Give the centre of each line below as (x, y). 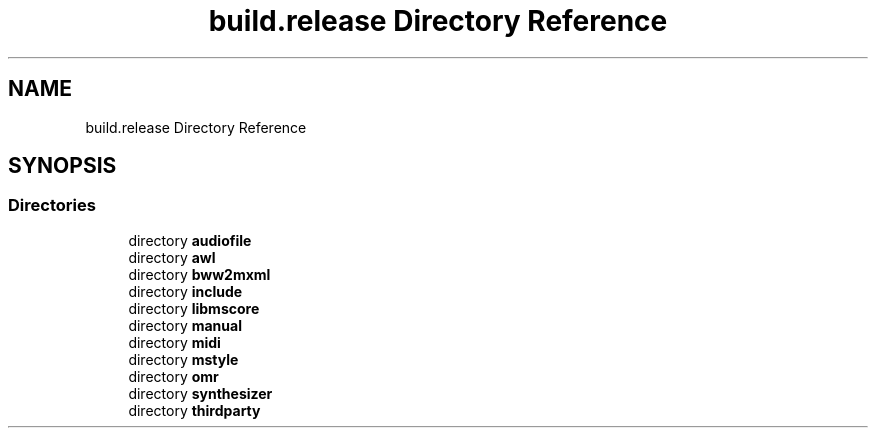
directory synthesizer (200, 393)
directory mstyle (183, 359)
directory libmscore (194, 308)
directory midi (174, 342)
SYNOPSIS (62, 166)
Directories (52, 205)
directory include (185, 291)
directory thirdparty (194, 410)
